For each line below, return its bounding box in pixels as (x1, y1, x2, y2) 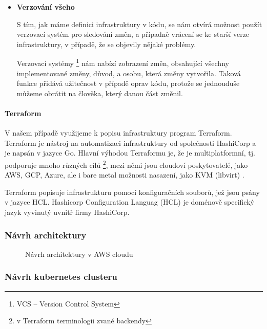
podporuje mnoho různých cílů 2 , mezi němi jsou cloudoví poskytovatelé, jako (5, 158, 248, 170)
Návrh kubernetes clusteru (5, 270, 117, 283)
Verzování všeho (16, 2, 75, 12)
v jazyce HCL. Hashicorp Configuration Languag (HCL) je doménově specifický (5, 196, 254, 207)
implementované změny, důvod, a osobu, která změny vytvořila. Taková (16, 68, 241, 78)
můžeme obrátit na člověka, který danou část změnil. (16, 87, 183, 98)
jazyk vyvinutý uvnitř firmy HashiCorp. (5, 207, 130, 217)
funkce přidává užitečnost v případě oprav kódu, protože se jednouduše (16, 78, 240, 89)
